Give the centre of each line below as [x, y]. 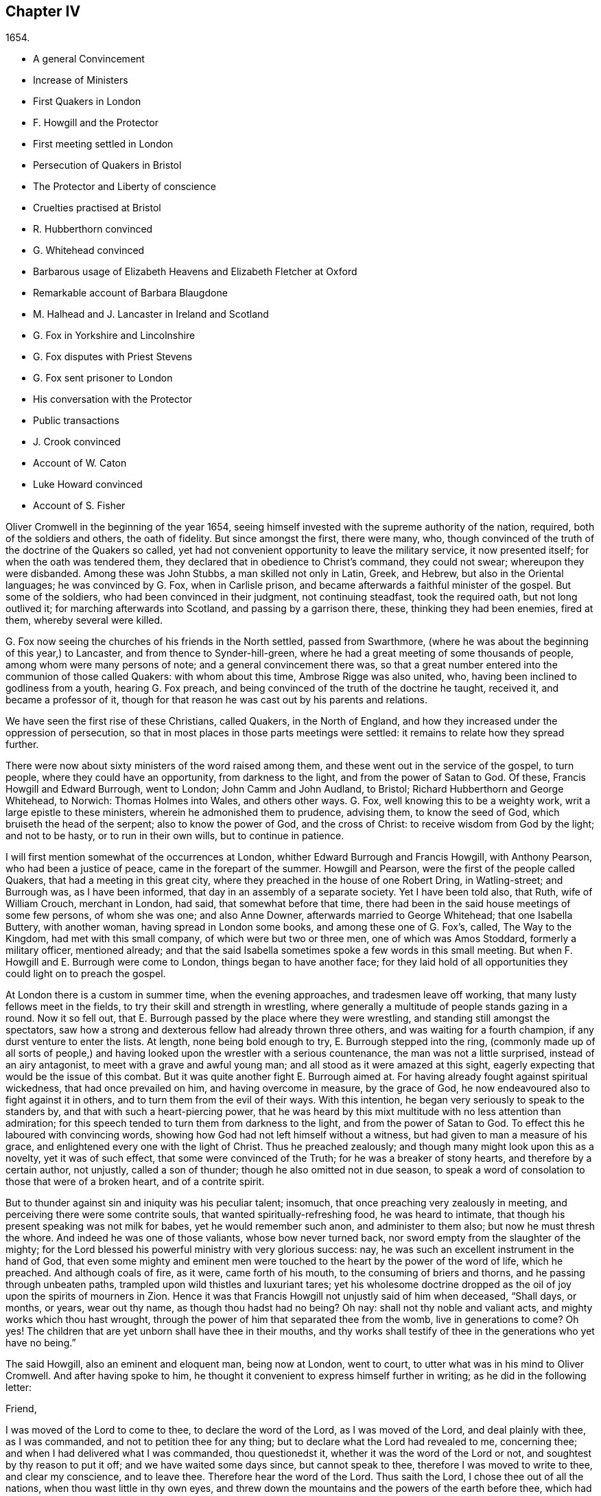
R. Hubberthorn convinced [93, 229]
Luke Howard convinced [88, 484]
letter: [19, 1388]
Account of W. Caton [80, 463]
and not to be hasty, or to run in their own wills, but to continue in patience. [175, 836]
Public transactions [76, 421]
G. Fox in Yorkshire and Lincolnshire [114, 336]
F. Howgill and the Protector [96, 123]
